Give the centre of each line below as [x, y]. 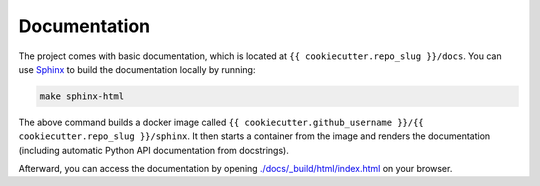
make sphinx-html [82, 96]
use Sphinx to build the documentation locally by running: [137, 69]
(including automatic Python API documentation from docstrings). [153, 150]
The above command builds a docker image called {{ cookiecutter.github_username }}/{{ [221, 122]
